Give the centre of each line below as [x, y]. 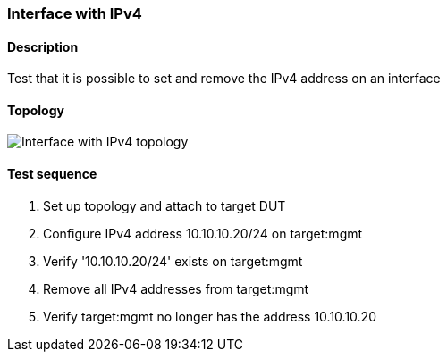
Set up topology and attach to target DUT [164, 205]
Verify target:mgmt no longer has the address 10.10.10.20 [210, 316]
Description [43, 46]
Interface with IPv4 [75, 13]
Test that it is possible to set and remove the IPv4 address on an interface [224, 79]
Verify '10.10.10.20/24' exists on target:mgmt [173, 261]
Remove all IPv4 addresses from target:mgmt [176, 288]
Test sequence [52, 174]
